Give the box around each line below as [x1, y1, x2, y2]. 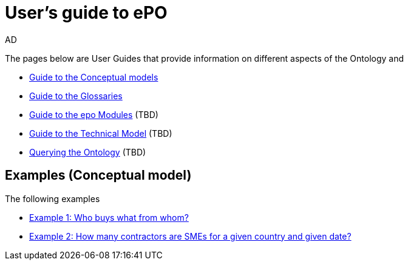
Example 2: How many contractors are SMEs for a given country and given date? [29, 231, 352, 241]
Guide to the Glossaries [29, 90, 123, 101]
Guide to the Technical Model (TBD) [29, 128, 172, 139]
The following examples [5, 193, 100, 204]
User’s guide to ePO [5, 2, 168, 23]
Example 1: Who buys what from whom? [29, 212, 189, 223]
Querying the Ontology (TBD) [29, 146, 146, 157]
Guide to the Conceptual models [29, 71, 158, 82]
